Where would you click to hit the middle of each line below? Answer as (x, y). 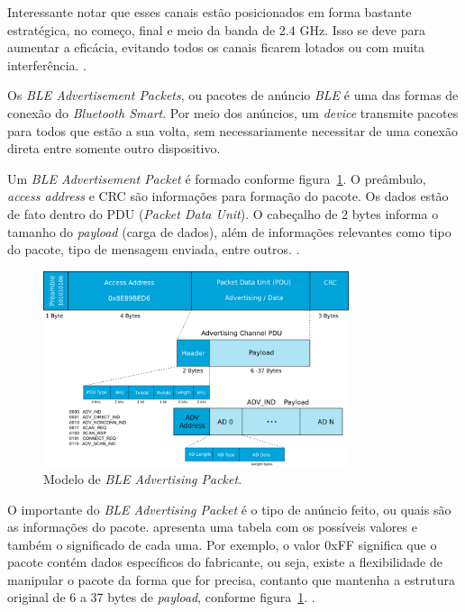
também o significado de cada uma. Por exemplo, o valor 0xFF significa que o (222, 544)
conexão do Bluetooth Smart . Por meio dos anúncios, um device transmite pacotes (233, 112)
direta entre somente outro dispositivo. (114, 148)
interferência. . (47, 64)
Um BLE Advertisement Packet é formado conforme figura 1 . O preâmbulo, (217, 178)
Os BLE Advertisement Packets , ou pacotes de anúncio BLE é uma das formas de (233, 95)
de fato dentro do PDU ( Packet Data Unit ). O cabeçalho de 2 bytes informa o (223, 213)
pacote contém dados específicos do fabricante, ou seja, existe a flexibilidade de (225, 562)
